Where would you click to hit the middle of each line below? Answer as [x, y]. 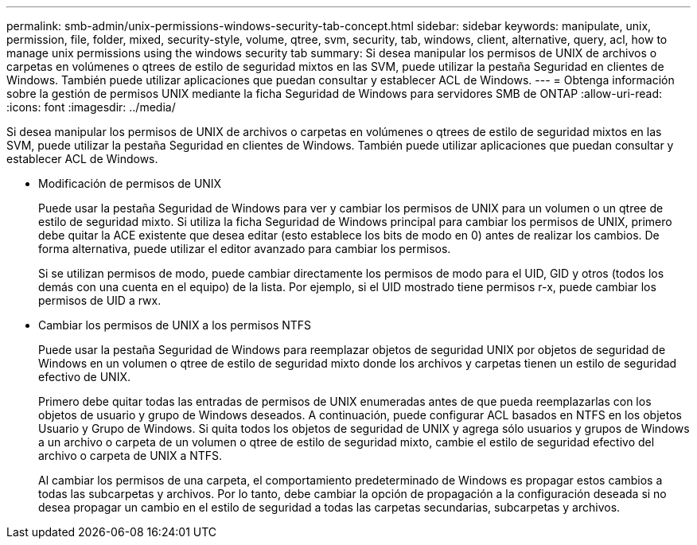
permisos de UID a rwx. [100, 300]
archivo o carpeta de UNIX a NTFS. [130, 455]
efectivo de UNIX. [84, 377]
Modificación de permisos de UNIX [130, 183]
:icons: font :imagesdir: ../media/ [91, 107]
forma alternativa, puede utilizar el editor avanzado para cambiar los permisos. [245, 249]
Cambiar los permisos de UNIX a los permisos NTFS [175, 325]
